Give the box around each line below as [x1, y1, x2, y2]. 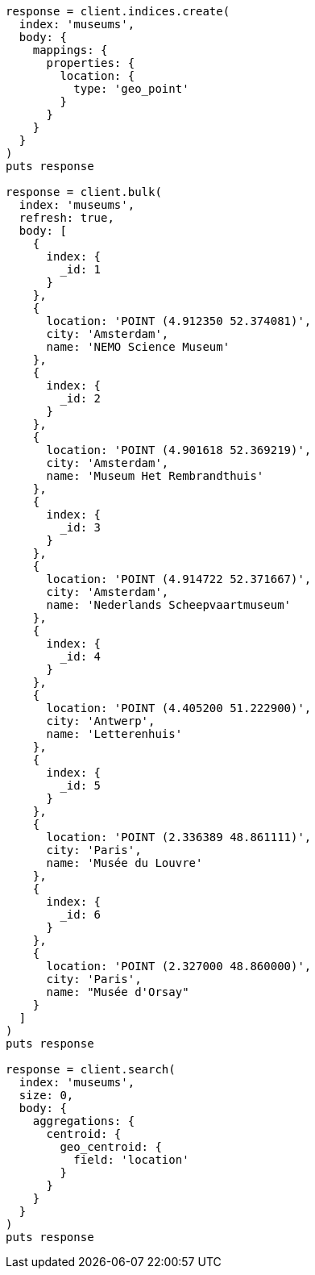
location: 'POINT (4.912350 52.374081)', [46, 315, 312, 327]
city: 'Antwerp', [46, 715, 155, 727]
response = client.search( [6, 1063, 176, 1076]
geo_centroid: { [60, 1140, 162, 1153]
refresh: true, [19, 211, 114, 224]
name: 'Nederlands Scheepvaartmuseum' [46, 598, 292, 611]
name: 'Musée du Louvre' [46, 856, 203, 869]
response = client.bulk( [6, 185, 162, 198]
